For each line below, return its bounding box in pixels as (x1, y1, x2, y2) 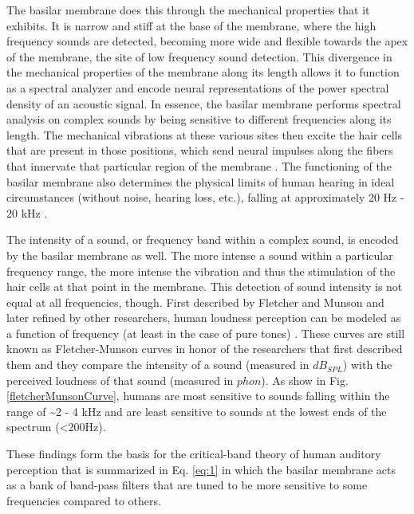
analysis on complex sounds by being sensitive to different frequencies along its (6, 111, 392, 128)
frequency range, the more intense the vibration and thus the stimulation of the (6, 262, 396, 279)
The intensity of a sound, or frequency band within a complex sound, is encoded (6, 231, 399, 248)
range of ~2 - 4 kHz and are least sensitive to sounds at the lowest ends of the (6, 402, 387, 419)
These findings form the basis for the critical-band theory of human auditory (6, 445, 381, 462)
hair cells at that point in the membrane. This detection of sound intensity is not (6, 278, 403, 295)
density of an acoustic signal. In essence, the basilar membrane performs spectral (6, 95, 401, 112)
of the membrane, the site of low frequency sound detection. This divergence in (6, 48, 392, 65)
